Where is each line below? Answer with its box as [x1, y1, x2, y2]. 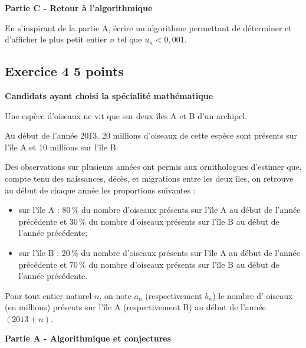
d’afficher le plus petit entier [5, 33, 107, 45]
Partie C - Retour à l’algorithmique [5, 2, 153, 14]
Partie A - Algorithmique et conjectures [5, 332, 172, 344]
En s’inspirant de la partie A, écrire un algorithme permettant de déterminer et [5, 21, 292, 34]
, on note [99, 289, 131, 301]
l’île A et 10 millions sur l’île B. [5, 140, 119, 153]
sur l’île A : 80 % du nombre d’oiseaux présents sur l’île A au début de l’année [18, 203, 301, 216]
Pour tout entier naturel [5, 289, 92, 301]
